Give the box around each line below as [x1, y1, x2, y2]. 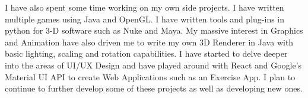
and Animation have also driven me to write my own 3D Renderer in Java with [5, 35, 294, 48]
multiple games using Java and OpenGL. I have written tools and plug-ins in [5, 12, 285, 25]
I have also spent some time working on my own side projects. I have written [5, 1, 284, 13]
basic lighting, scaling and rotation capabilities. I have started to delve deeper [5, 47, 288, 60]
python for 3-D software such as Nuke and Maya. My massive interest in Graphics [5, 24, 303, 37]
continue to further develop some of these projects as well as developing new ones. [5, 82, 303, 94]
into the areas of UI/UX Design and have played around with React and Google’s [5, 58, 302, 71]
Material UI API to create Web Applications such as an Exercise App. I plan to [5, 70, 296, 83]
